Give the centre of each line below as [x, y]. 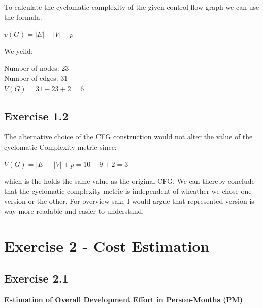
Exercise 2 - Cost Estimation [107, 246]
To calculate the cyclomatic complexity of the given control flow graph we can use [132, 7]
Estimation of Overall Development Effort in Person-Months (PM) [124, 300]
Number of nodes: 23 [37, 68]
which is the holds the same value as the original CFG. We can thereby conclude [129, 181]
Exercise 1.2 [36, 115]
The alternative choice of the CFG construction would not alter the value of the [128, 137]
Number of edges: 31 [36, 78]
